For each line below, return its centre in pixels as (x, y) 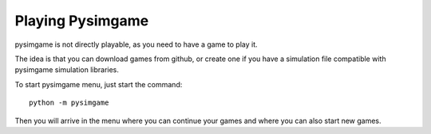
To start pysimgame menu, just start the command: (99, 84)
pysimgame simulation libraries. (67, 70)
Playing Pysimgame (82, 21)
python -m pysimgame (69, 103)
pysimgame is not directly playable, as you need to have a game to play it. (136, 44)
